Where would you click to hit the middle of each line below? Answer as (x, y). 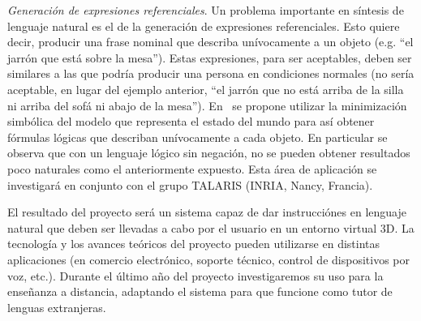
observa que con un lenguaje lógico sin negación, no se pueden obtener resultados (209, 153)
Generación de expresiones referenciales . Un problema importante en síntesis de (206, 10)
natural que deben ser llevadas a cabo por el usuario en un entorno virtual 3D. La (211, 227)
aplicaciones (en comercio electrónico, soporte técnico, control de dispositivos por (208, 259)
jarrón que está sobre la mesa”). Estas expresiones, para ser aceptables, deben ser (210, 57)
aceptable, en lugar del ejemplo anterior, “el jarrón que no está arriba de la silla (206, 89)
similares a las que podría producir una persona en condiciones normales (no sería (211, 73)
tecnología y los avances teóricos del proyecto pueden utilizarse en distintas (194, 244)
